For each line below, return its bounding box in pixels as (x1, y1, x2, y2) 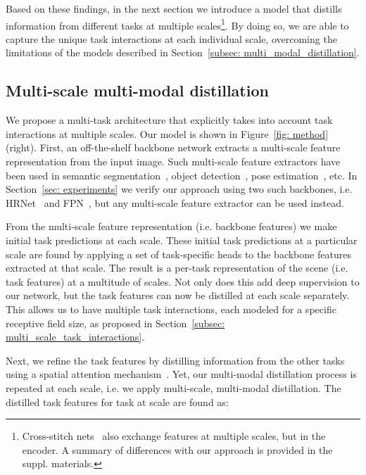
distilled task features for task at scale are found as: (6, 394, 229, 409)
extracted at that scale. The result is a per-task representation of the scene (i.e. (6, 260, 348, 275)
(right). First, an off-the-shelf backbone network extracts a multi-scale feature (6, 140, 341, 155)
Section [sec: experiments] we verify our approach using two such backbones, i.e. (6, 182, 353, 196)
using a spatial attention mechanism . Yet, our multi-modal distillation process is (6, 367, 357, 381)
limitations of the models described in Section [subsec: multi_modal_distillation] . (6, 45, 360, 60)
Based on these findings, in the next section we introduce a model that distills (6, 1, 342, 15)
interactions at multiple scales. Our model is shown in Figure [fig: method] (6, 126, 329, 141)
